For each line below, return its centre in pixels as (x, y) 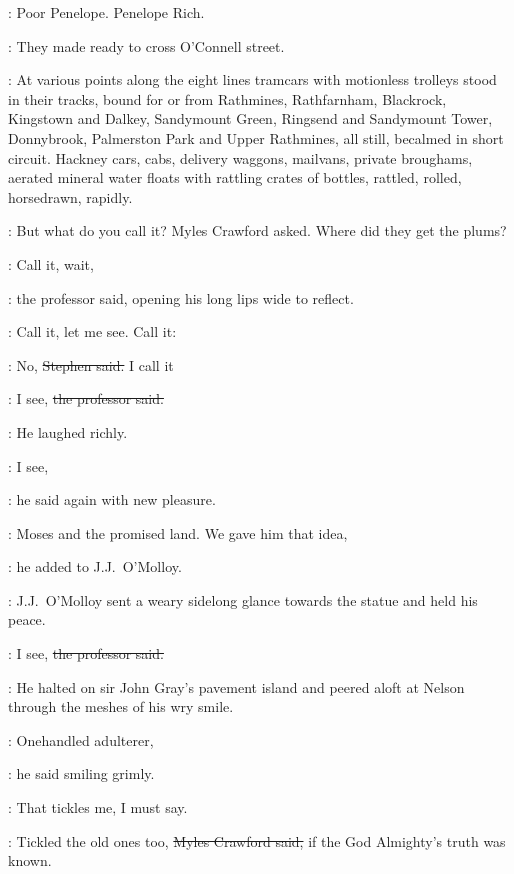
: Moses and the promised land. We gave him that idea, (178, 532)
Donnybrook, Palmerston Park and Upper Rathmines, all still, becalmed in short (256, 137)
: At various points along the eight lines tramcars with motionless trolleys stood (252, 79)
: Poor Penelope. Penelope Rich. (106, 12)
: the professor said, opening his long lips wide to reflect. (181, 297)
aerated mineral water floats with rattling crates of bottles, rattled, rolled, (235, 177)
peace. (27, 619)
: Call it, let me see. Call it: (92, 331)
